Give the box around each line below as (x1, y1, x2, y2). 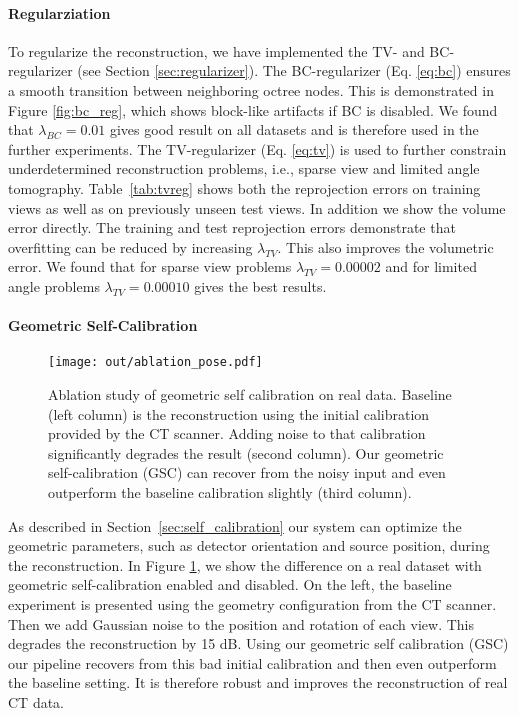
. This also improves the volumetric (277, 236, 494, 257)
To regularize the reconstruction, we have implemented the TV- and (8, 40, 425, 61)
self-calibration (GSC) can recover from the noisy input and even (48, 462, 446, 483)
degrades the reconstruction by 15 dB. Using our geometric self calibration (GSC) (8, 633, 509, 654)
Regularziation (8, 2, 111, 23)
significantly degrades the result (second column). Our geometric (48, 442, 444, 463)
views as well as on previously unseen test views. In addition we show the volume (8, 197, 506, 218)
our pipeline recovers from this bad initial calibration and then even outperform (8, 652, 497, 673)
